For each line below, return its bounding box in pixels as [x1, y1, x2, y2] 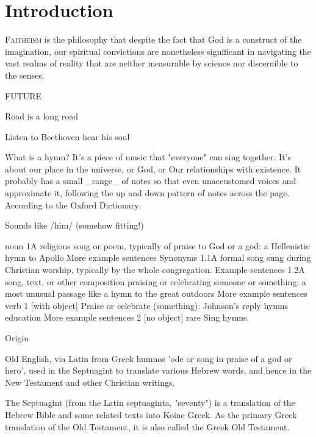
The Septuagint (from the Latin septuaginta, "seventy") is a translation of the [5, 396, 295, 409]
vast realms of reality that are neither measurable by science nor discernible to [5, 57, 298, 69]
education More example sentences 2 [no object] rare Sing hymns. [5, 311, 250, 324]
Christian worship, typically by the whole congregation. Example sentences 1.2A [5, 263, 305, 276]
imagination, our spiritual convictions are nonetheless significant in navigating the [5, 44, 311, 57]
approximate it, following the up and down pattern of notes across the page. [5, 187, 290, 199]
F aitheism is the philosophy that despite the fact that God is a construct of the [5, 33, 302, 46]
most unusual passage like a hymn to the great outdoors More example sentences [5, 287, 307, 300]
